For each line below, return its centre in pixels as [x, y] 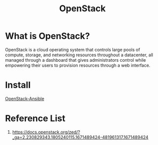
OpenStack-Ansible [25, 98]
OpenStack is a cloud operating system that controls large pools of [73, 49]
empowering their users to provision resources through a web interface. [78, 65]
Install [18, 85]
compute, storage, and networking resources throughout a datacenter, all [79, 55]
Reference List [35, 119]
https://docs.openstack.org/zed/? [46, 132]
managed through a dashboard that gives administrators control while [76, 60]
